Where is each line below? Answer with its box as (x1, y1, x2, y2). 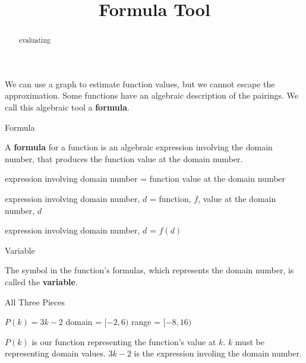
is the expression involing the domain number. (134, 347, 302, 359)
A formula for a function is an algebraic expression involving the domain (5, 141, 273, 153)
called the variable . (5, 275, 78, 288)
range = (131, 315, 161, 328)
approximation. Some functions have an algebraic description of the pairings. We (5, 89, 298, 102)
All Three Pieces (5, 295, 65, 308)
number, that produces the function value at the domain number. (5, 152, 243, 165)
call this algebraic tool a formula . (5, 101, 130, 113)
